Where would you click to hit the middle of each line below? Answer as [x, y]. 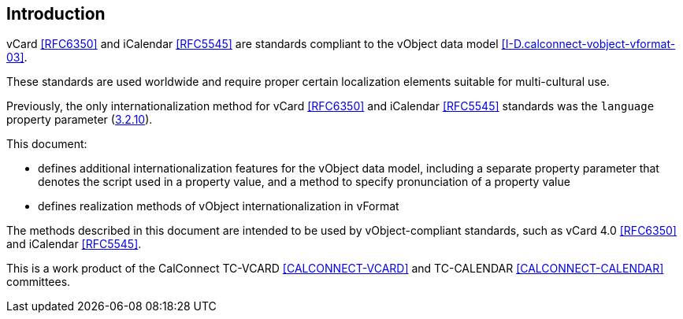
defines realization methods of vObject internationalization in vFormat [219, 206]
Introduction [56, 14]
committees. [39, 282]
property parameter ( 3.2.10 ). [80, 120]
